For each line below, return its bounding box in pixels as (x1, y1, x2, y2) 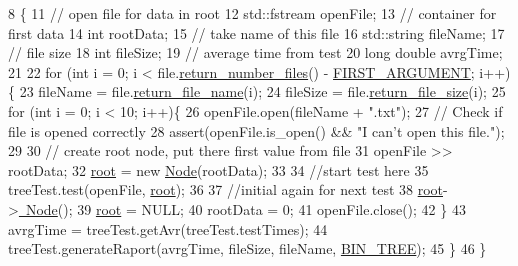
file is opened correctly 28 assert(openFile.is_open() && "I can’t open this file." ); (8, 120, 505, 141)
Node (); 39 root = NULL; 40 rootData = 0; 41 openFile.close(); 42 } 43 (25, 198, 466, 219)
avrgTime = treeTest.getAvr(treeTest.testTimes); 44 (8, 218, 328, 239)
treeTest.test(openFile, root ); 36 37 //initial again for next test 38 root (8, 179, 443, 200)
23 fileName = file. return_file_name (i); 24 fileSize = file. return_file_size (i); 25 (19, 81, 506, 102)
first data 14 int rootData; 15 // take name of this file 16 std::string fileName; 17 (8, 22, 505, 43)
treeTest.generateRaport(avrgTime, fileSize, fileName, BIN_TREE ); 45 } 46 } (8, 238, 487, 259)
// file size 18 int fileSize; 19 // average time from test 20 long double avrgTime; (8, 42, 503, 63)
